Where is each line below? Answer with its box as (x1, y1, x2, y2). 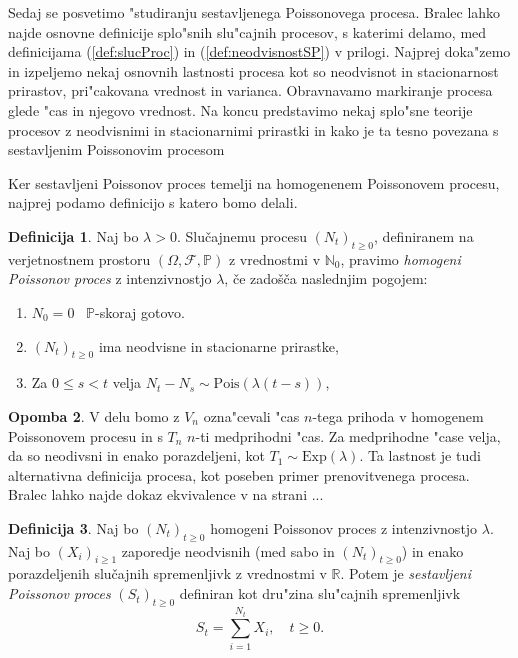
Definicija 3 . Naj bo (8, 517, 139, 538)
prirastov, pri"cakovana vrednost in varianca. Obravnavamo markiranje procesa (8, 80, 493, 101)
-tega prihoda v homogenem (312, 405, 484, 426)
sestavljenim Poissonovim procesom (8, 139, 225, 160)
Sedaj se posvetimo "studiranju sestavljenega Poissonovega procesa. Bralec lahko (8, 2, 501, 22)
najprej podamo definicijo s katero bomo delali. (8, 192, 298, 213)
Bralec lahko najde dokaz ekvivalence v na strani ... (8, 484, 324, 505)
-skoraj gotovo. (95, 301, 185, 322)
